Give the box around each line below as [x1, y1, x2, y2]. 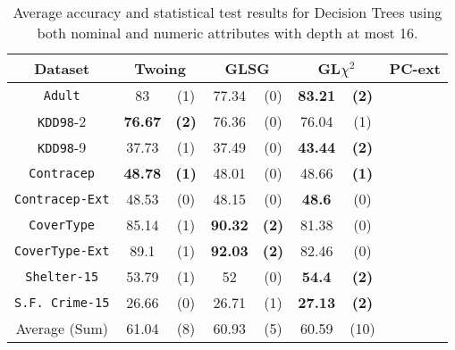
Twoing [134, 58, 186, 79]
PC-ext [389, 58, 441, 79]
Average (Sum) [15, 318, 108, 338]
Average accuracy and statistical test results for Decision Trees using [13, 2, 442, 22]
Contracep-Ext [14, 191, 110, 206]
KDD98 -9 [38, 137, 87, 157]
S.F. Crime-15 [14, 295, 110, 310]
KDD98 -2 [38, 111, 87, 131]
